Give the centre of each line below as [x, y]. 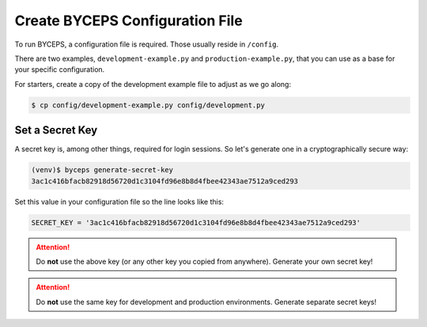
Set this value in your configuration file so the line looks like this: [119, 201]
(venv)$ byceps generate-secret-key [102, 170]
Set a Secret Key [56, 130]
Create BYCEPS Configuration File [128, 21]
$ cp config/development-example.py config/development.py [148, 105]
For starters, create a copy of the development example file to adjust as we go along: [153, 84]
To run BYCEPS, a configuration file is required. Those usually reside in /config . [147, 44]
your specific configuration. [60, 70]
